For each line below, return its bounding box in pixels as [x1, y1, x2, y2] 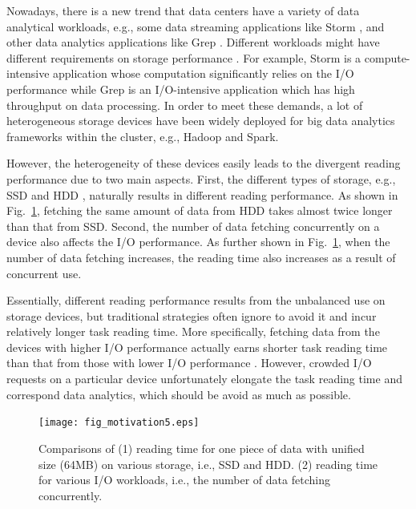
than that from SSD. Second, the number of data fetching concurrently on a [6, 217, 380, 234]
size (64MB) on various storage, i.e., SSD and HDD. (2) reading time [38, 455, 378, 472]
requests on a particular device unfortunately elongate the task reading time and [6, 370, 402, 387]
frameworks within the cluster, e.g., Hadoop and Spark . [6, 127, 279, 144]
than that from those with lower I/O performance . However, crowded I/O [6, 354, 372, 371]
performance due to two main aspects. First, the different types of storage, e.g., [6, 170, 396, 187]
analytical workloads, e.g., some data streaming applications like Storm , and [6, 18, 385, 34]
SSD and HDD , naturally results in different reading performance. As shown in [6, 186, 398, 203]
